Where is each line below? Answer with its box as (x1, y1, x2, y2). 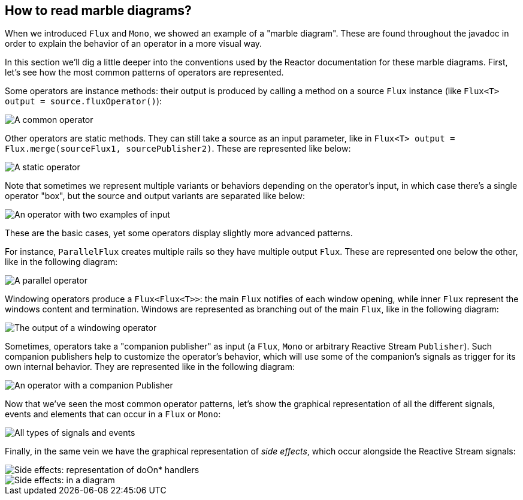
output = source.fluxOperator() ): (5, 96, 162, 107)
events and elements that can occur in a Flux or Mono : (5, 409, 221, 420)
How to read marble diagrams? (5, 3, 192, 18)
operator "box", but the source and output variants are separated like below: (5, 191, 305, 201)
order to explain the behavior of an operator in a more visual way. (5, 38, 262, 49)
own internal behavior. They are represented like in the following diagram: (5, 362, 295, 372)
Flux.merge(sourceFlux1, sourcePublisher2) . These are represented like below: (5, 143, 351, 154)
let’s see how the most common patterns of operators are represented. (5, 67, 284, 78)
